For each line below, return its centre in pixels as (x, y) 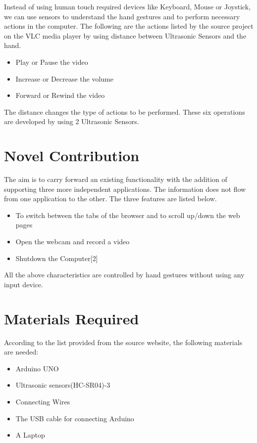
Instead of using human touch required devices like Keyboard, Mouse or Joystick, (128, 6)
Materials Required (72, 318)
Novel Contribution (72, 155)
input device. (24, 284)
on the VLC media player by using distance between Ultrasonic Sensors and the (125, 35)
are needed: (21, 352)
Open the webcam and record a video (73, 242)
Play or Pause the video (52, 62)
